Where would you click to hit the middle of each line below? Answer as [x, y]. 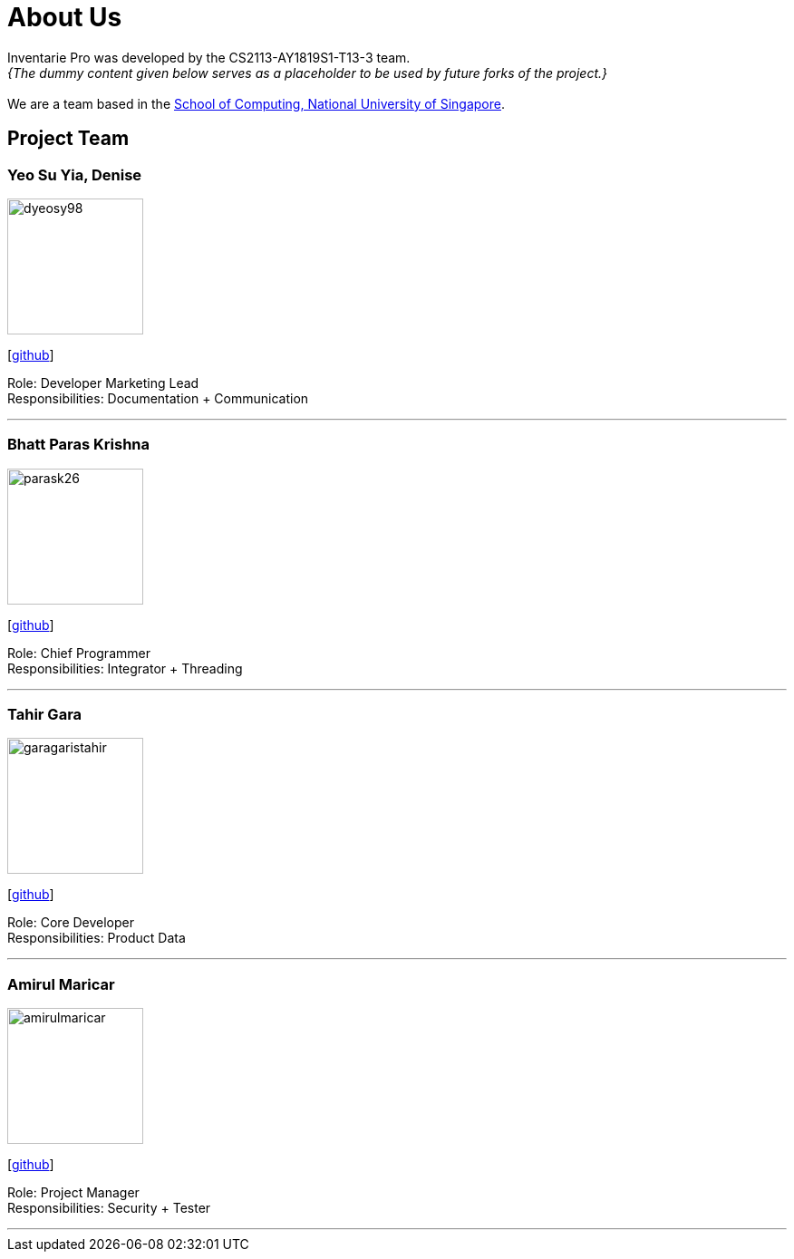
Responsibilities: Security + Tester [109, 1208]
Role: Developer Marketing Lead [103, 383]
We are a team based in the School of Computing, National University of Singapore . [257, 103]
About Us [65, 17]
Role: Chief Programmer [79, 653]
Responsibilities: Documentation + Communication [158, 398]
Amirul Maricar [61, 984]
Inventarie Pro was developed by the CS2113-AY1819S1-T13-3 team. [209, 57]
